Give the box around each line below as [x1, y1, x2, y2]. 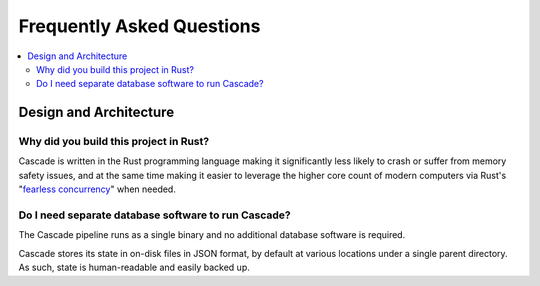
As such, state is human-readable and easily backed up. [18, 261, 250, 274]
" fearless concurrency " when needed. [18, 183, 177, 195]
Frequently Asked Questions [18, 15, 261, 37]
